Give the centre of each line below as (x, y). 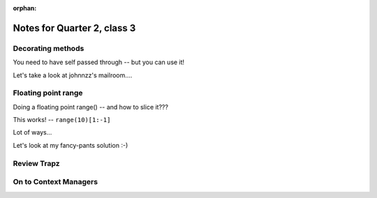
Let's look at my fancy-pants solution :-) (71, 145)
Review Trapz (36, 163)
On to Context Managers (55, 182)
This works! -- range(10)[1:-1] (62, 120)
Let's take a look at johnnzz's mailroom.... (73, 75)
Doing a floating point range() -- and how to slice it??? (91, 107)
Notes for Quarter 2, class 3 (74, 28)
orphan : (25, 8)
